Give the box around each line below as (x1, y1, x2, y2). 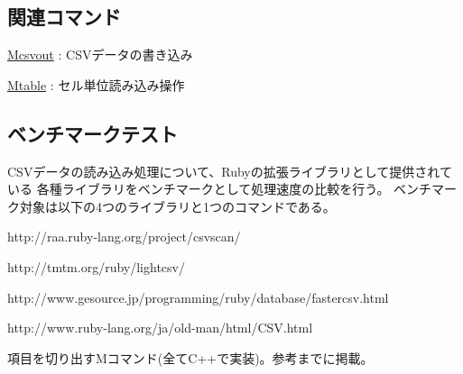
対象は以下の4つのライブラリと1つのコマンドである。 (19, 196, 336, 215)
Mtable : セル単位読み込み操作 (7, 75, 185, 94)
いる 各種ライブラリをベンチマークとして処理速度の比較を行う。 (7, 179, 390, 198)
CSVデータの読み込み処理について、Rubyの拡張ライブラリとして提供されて (7, 161, 452, 180)
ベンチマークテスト (7, 119, 178, 147)
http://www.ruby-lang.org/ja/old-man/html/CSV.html (7, 318, 313, 337)
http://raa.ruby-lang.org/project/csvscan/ (7, 227, 241, 246)
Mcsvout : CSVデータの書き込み (7, 45, 193, 64)
